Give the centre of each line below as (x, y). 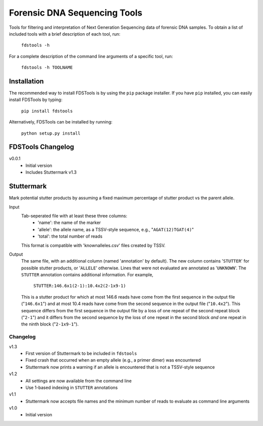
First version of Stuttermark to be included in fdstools (81, 353)
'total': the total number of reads (70, 236)
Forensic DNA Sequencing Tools (76, 13)
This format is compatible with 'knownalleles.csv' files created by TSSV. (93, 245)
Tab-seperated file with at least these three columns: (74, 216)
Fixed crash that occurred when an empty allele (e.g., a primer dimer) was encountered (113, 360)
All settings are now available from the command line (79, 381)
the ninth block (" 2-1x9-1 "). (50, 324)
